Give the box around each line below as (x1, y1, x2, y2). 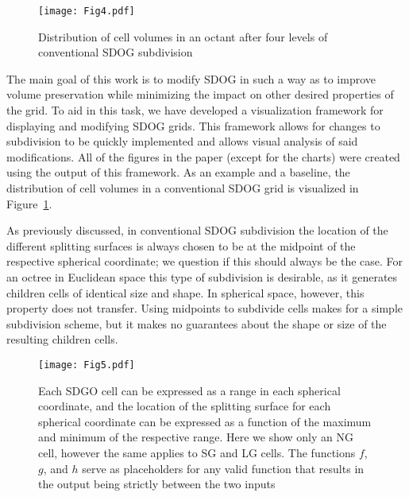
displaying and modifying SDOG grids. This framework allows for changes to (6, 117, 380, 134)
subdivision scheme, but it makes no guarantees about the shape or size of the (6, 315, 387, 332)
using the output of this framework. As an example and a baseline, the (6, 164, 350, 181)
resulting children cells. (6, 331, 118, 348)
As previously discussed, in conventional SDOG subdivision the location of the (6, 222, 388, 239)
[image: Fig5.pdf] (38, 359, 135, 371)
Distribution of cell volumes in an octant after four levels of (38, 28, 328, 45)
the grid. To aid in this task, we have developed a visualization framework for (6, 102, 384, 118)
